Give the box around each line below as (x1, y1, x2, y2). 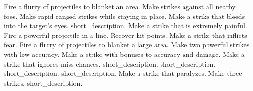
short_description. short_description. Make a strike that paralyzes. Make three (4, 68, 242, 78)
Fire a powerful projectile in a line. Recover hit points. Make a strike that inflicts (4, 30, 247, 40)
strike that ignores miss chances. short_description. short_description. (4, 58, 216, 69)
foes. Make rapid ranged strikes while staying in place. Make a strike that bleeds (4, 11, 245, 21)
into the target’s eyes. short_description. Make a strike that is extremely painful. (4, 20, 247, 31)
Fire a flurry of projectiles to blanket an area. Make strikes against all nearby (4, 1, 236, 11)
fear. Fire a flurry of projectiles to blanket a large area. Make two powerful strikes (4, 39, 250, 50)
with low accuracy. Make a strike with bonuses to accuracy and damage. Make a (4, 49, 245, 59)
